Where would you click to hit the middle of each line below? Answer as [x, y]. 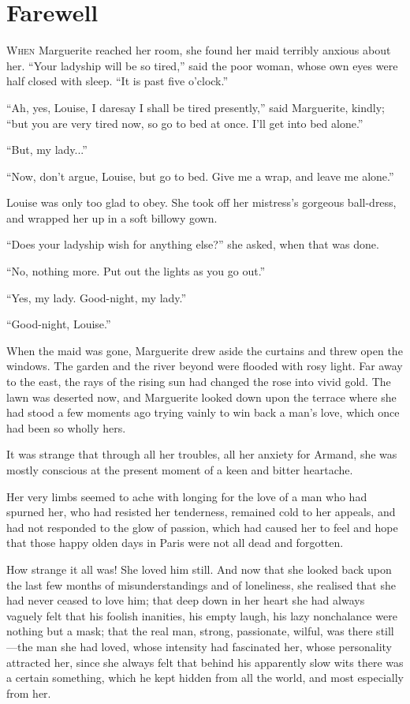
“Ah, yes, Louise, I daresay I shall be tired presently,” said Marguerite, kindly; [196, 107]
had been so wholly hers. [66, 427]
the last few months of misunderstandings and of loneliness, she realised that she [201, 584]
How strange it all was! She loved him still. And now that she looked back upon [199, 569]
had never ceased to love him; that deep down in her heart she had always [186, 600]
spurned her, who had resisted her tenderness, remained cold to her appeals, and [201, 512]
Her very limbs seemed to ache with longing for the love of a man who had [187, 496]
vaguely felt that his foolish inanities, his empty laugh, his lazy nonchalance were [202, 615]
